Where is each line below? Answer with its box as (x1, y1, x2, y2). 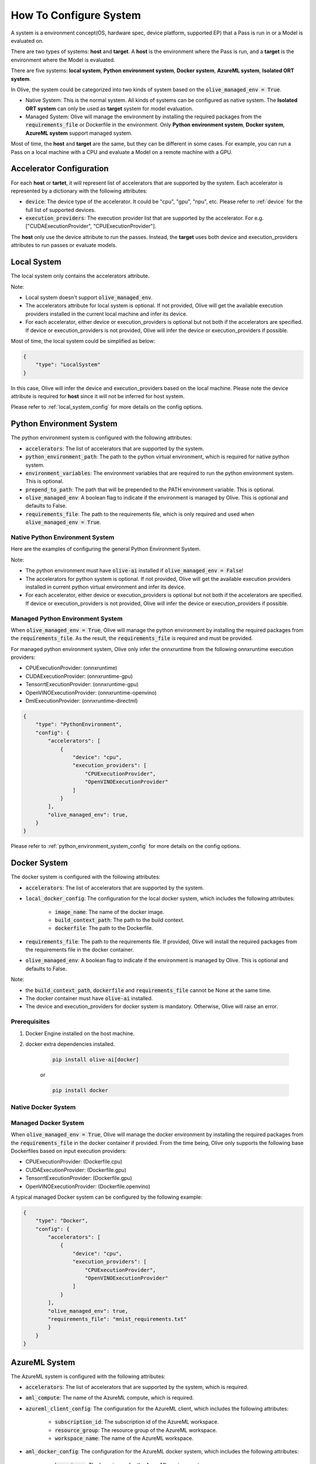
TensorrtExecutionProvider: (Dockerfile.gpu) (25, 1175, 133, 1182)
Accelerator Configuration (11, 164, 109, 174)
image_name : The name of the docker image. (54, 908, 164, 915)
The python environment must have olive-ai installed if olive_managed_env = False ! (25, 567, 244, 574)
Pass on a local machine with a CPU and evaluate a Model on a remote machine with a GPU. (11, 148, 233, 155)
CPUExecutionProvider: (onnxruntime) (25, 665, 118, 672)
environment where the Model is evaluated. (11, 56, 115, 63)
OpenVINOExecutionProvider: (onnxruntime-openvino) (25, 689, 157, 696)
